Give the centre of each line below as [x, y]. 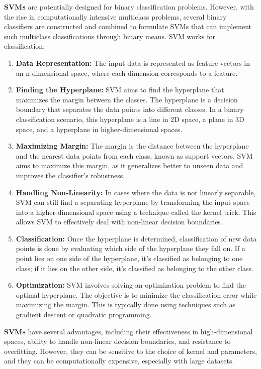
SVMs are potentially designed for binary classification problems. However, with [129, 7]
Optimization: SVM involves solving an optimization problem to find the [131, 285]
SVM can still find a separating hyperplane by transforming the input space [133, 202]
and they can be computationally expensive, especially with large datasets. [119, 361]
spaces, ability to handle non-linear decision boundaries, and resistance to [117, 341]
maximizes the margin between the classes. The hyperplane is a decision [127, 99]
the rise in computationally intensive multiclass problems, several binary [115, 16]
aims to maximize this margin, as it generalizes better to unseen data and [129, 165]
